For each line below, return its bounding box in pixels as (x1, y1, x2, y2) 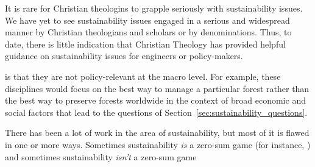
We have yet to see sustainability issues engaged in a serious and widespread (5, 13, 290, 26)
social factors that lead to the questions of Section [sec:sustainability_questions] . (5, 105, 308, 118)
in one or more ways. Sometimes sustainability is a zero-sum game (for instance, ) (5, 138, 311, 151)
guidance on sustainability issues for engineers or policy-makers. (5, 49, 243, 62)
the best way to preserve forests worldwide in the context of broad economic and (5, 94, 306, 107)
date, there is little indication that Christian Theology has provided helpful (5, 37, 286, 50)
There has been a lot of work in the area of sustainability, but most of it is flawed (5, 126, 310, 139)
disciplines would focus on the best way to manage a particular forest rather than (5, 82, 310, 94)
